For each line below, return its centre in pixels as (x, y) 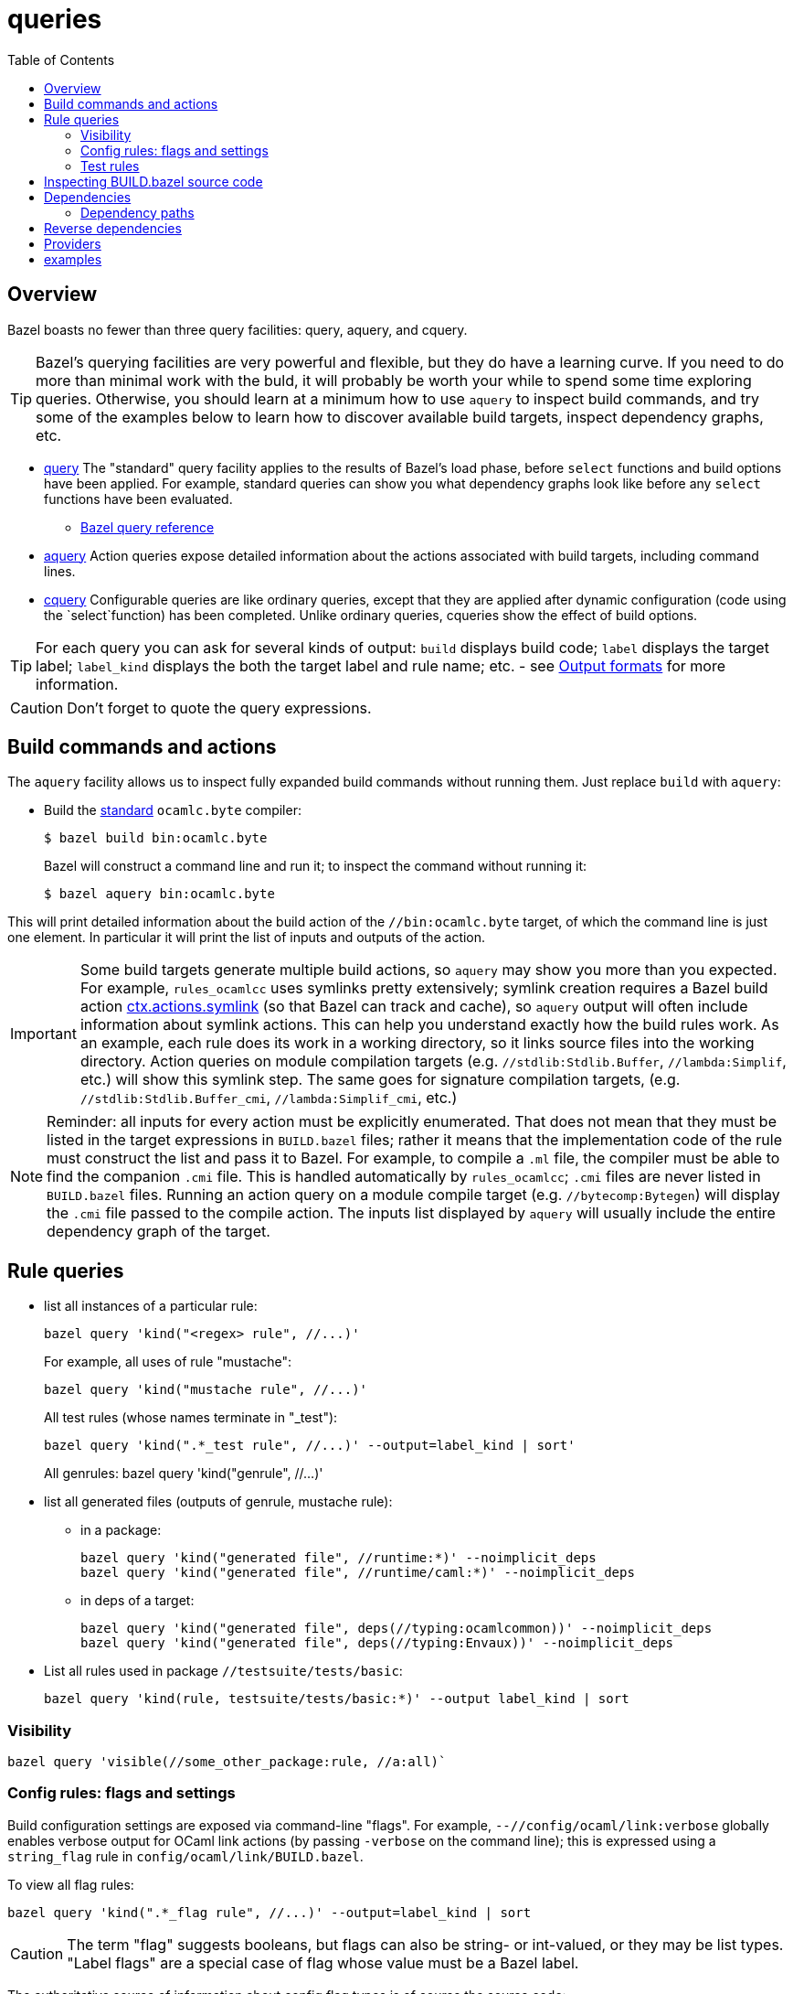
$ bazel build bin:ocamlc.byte (156, 838)
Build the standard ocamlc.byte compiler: (173, 810)
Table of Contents (61, 59)
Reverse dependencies (113, 228)
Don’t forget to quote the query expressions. (219, 708)
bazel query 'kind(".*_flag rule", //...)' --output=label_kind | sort (270, 1912)
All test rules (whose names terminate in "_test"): (191, 1418)
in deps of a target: (137, 1601)
